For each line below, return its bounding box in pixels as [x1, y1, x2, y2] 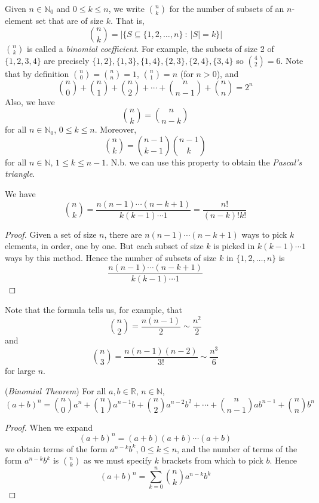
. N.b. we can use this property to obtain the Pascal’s [106, 155, 302, 168]
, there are [104, 228, 142, 240]
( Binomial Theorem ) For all [5, 384, 106, 397]
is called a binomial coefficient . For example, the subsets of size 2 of [27, 42, 274, 54]
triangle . [5, 167, 35, 180]
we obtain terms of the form [5, 442, 108, 455]
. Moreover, [94, 123, 137, 136]
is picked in [213, 240, 255, 252]
